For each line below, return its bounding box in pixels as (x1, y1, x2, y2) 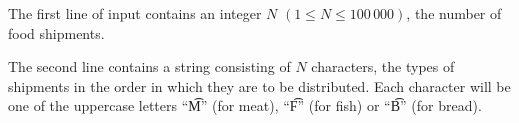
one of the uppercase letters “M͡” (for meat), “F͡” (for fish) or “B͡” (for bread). (8, 95, 482, 116)
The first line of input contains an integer (8, 3, 262, 23)
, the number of (406, 3, 502, 23)
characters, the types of (311, 56, 455, 77)
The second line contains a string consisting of (8, 56, 291, 77)
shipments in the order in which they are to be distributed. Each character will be (8, 75, 511, 96)
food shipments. (8, 22, 105, 43)
